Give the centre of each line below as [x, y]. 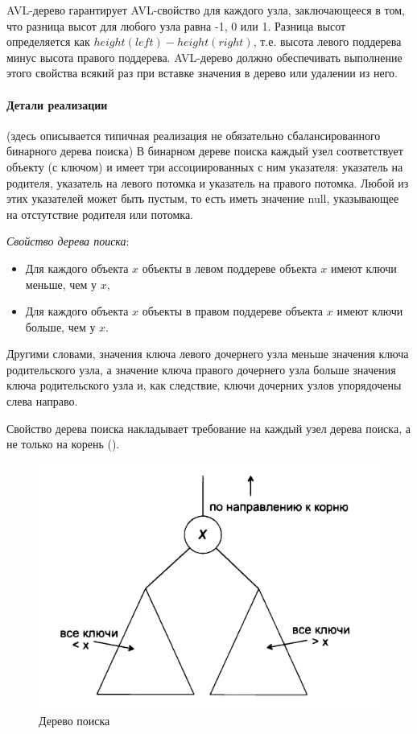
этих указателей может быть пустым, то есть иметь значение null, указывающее [203, 198]
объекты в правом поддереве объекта [233, 311]
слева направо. [42, 401]
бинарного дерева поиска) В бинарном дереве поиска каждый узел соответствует [205, 151]
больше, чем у [60, 326]
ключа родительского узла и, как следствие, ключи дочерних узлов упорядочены [204, 385]
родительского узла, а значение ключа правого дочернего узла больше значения [201, 369]
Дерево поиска [74, 720]
